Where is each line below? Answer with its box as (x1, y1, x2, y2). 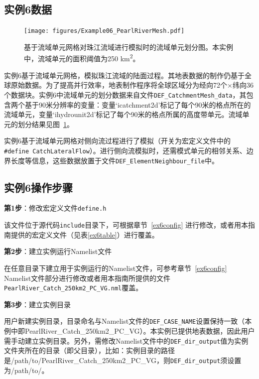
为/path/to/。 (4, 365, 49, 375)
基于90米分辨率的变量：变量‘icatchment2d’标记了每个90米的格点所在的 (24, 99, 251, 110)
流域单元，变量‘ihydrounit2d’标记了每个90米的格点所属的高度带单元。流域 (4, 109, 243, 120)
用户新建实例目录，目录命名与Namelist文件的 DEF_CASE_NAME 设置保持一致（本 (4, 316, 252, 326)
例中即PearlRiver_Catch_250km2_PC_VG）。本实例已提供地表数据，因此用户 (4, 326, 255, 336)
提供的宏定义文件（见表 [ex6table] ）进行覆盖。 (10, 229, 159, 240)
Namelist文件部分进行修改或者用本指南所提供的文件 (4, 272, 171, 283)
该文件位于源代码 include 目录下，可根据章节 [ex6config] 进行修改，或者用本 (4, 220, 248, 230)
